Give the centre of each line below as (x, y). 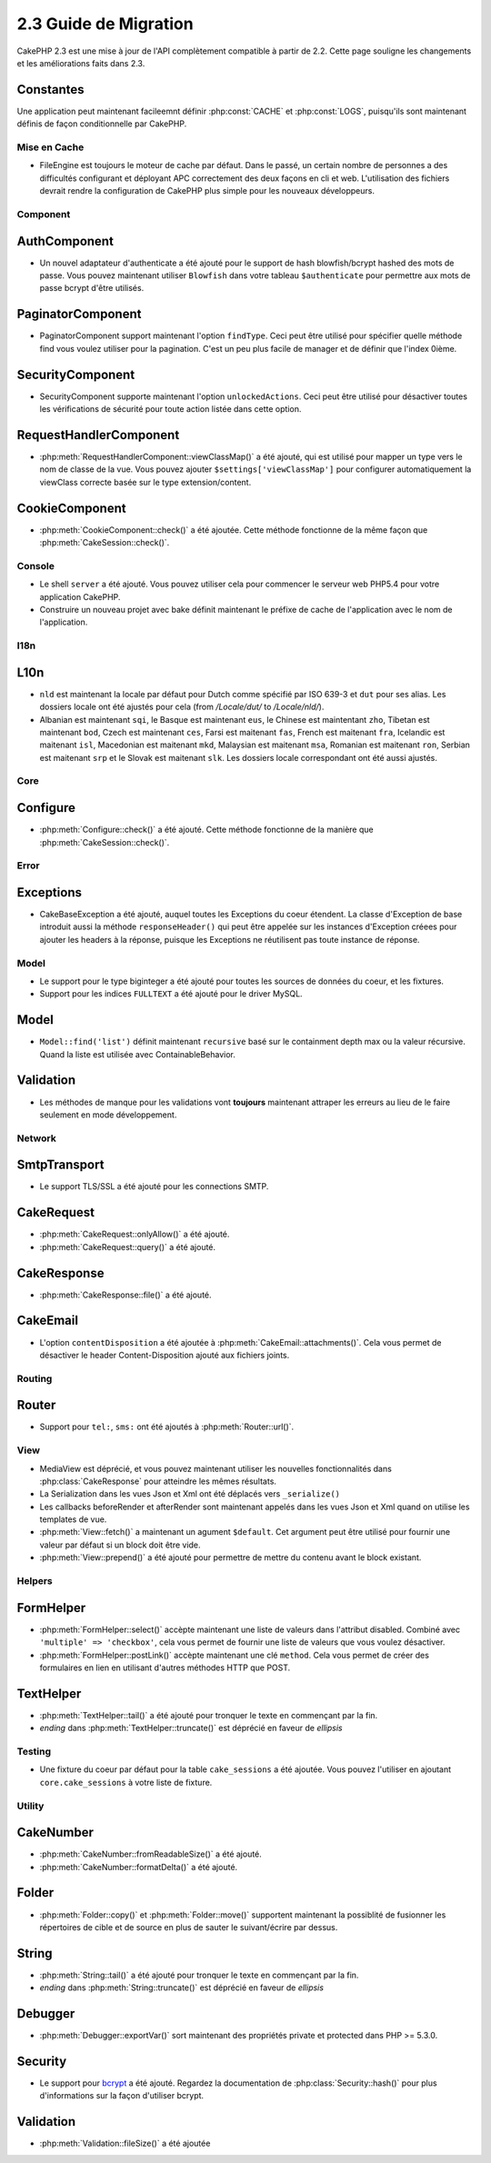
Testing (34, 1751)
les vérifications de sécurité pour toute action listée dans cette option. (170, 409)
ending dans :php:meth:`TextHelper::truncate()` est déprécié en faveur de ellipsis (191, 1728)
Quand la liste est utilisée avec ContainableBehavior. (138, 1054)
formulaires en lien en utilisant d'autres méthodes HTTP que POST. (165, 1667)
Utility (30, 1806)
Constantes (51, 90)
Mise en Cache (50, 147)
